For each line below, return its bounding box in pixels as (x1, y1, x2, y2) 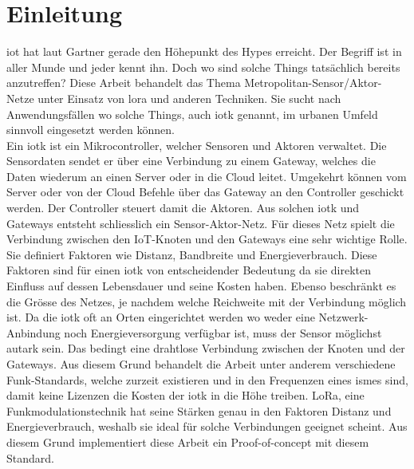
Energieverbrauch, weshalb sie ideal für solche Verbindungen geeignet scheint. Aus (6, 418, 408, 435)
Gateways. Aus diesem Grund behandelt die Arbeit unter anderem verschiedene (6, 356, 396, 372)
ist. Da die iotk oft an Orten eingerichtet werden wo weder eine (6, 309, 315, 325)
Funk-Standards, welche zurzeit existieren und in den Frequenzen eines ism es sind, (6, 371, 408, 388)
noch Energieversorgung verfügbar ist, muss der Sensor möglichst (64, 324, 382, 341)
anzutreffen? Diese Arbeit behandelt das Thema (6, 74, 241, 91)
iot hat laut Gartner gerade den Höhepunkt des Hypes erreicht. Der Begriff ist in (6, 43, 402, 60)
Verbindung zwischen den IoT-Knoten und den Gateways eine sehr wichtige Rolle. (6, 231, 408, 247)
